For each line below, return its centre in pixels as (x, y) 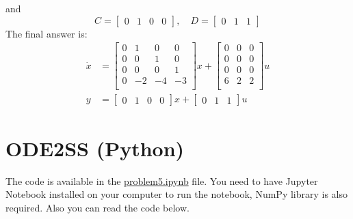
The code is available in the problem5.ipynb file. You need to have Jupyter (162, 180)
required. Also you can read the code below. (97, 207)
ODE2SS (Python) (95, 148)
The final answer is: (47, 33)
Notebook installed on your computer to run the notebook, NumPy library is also (177, 194)
